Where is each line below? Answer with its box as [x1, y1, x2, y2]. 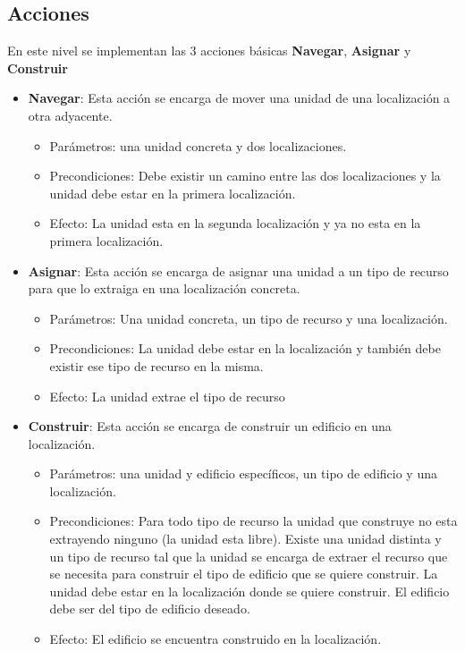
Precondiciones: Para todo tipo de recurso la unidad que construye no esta [49, 511, 458, 530]
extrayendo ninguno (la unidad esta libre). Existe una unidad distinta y [49, 529, 442, 548]
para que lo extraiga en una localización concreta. [28, 279, 300, 298]
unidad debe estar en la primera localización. [49, 183, 296, 202]
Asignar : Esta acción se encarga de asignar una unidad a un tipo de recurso [28, 261, 449, 280]
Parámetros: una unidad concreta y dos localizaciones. [49, 136, 347, 155]
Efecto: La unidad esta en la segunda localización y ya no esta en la [49, 214, 421, 232]
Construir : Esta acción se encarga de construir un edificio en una [28, 417, 392, 435]
